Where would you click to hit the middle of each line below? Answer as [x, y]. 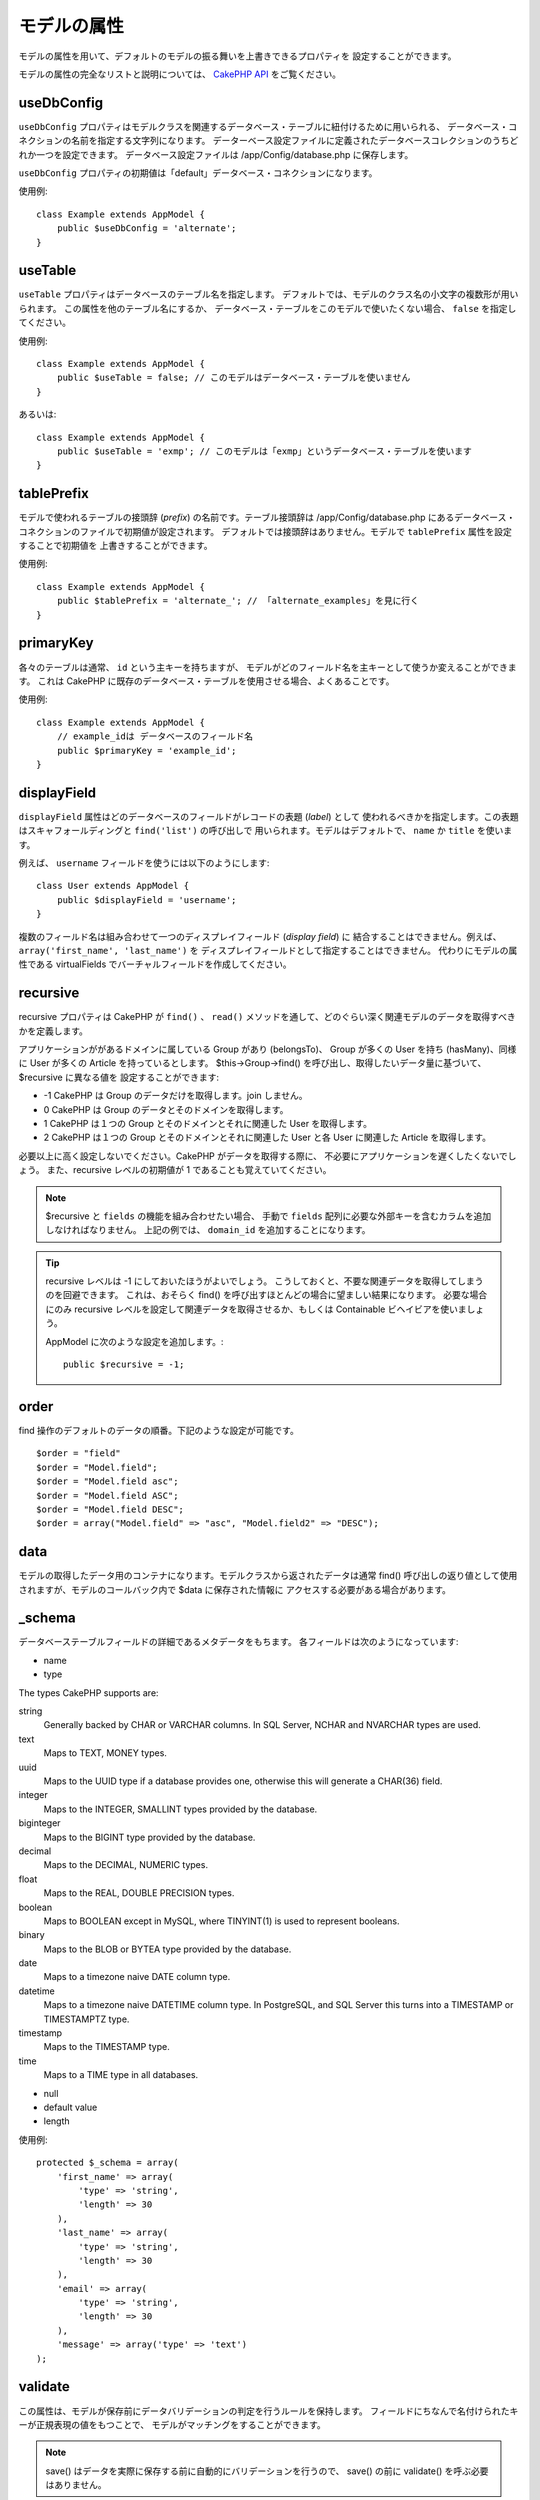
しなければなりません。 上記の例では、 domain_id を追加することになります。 [208, 1230]
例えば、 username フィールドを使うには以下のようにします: [144, 862]
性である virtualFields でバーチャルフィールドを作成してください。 [155, 964]
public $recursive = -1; [124, 1364]
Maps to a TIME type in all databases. [121, 2075]
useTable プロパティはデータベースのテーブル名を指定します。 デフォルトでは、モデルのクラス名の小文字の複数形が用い [268, 294]
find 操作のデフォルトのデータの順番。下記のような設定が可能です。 [158, 1430]
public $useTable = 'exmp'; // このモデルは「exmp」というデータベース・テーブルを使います [264, 451]
